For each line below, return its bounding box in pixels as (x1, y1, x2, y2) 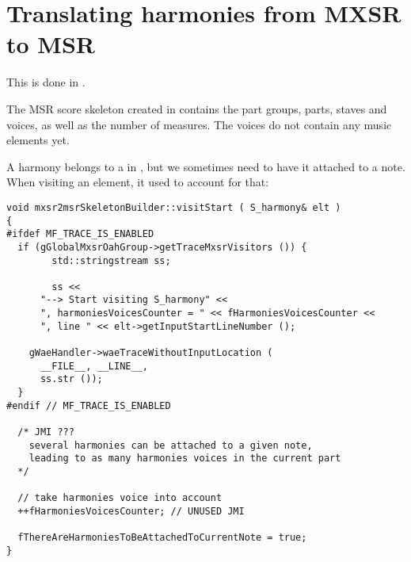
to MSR (6, 28, 95, 60)
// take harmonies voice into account (17, 492, 223, 504)
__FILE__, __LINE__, (40, 360, 148, 372)
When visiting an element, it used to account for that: (6, 174, 269, 190)
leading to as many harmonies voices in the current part (29, 453, 341, 465)
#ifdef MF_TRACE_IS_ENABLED (6, 228, 154, 240)
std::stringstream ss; (51, 254, 171, 266)
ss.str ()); (40, 373, 103, 385)
